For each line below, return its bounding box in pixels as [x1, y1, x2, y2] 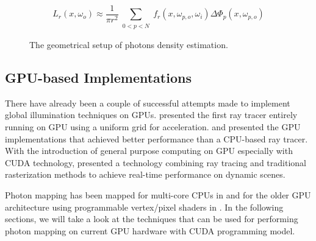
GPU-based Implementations [5, 68, 192, 86]
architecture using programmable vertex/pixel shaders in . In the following [5, 200, 284, 213]
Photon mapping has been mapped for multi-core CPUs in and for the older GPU [5, 188, 311, 201]
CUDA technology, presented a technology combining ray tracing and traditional [5, 156, 306, 169]
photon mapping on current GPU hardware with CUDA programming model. [5, 224, 295, 237]
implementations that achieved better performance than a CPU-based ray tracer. [5, 132, 308, 145]
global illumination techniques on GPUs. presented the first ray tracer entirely [5, 108, 298, 121]
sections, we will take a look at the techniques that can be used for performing [5, 212, 298, 225]
